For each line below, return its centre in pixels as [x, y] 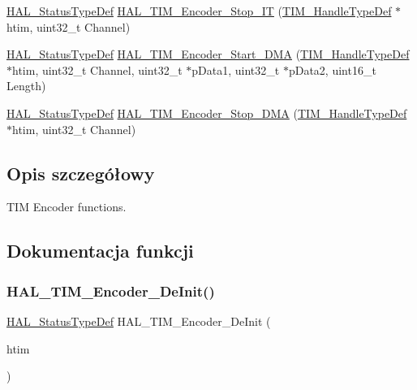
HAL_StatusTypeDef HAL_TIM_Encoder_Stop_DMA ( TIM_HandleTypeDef [207, 113]
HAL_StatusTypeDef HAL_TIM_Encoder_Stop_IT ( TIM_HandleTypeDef [199, 11]
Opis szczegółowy [81, 173]
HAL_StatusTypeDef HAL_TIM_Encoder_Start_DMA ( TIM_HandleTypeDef [208, 54]
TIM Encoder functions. [67, 207]
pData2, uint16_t [332, 69]
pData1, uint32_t [236, 69]
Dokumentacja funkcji [100, 251]
